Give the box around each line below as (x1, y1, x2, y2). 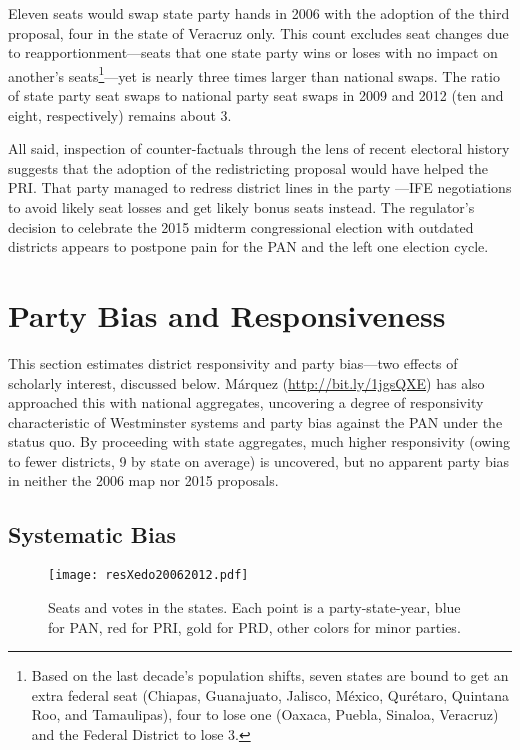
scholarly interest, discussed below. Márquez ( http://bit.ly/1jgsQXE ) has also (8, 372, 485, 393)
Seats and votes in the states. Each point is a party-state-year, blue (48, 596, 461, 617)
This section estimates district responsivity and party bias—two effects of (8, 352, 458, 373)
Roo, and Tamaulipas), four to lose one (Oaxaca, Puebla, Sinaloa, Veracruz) (31, 704, 499, 725)
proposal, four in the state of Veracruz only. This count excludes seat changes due (8, 22, 509, 43)
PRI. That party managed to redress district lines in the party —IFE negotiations (8, 177, 512, 198)
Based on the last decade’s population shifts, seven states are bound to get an (31, 665, 509, 686)
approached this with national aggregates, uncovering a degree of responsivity (8, 392, 484, 413)
